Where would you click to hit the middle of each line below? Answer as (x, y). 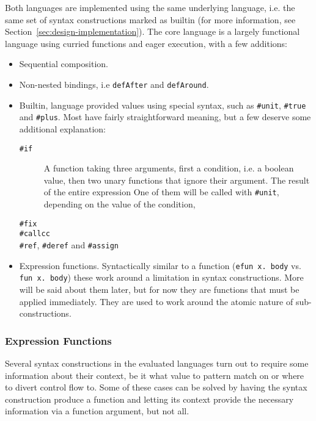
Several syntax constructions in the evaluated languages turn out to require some (157, 363)
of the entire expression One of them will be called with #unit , (161, 192)
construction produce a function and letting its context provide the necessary (149, 399)
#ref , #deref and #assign (69, 244)
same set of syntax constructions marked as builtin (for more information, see (150, 19)
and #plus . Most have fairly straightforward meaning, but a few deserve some (165, 117)
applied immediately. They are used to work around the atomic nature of (156, 301)
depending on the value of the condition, (119, 204)
